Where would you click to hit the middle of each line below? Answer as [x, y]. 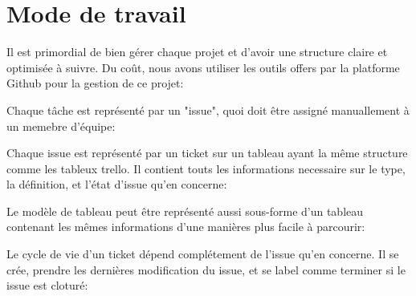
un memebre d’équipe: [61, 126]
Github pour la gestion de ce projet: [95, 83]
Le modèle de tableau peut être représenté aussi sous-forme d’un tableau [185, 211]
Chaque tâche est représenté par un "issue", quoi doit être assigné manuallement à [208, 109]
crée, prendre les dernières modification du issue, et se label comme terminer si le [206, 269]
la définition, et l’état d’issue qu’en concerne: [117, 184]
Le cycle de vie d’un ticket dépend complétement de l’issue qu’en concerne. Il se [203, 254]
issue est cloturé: [47, 285]
